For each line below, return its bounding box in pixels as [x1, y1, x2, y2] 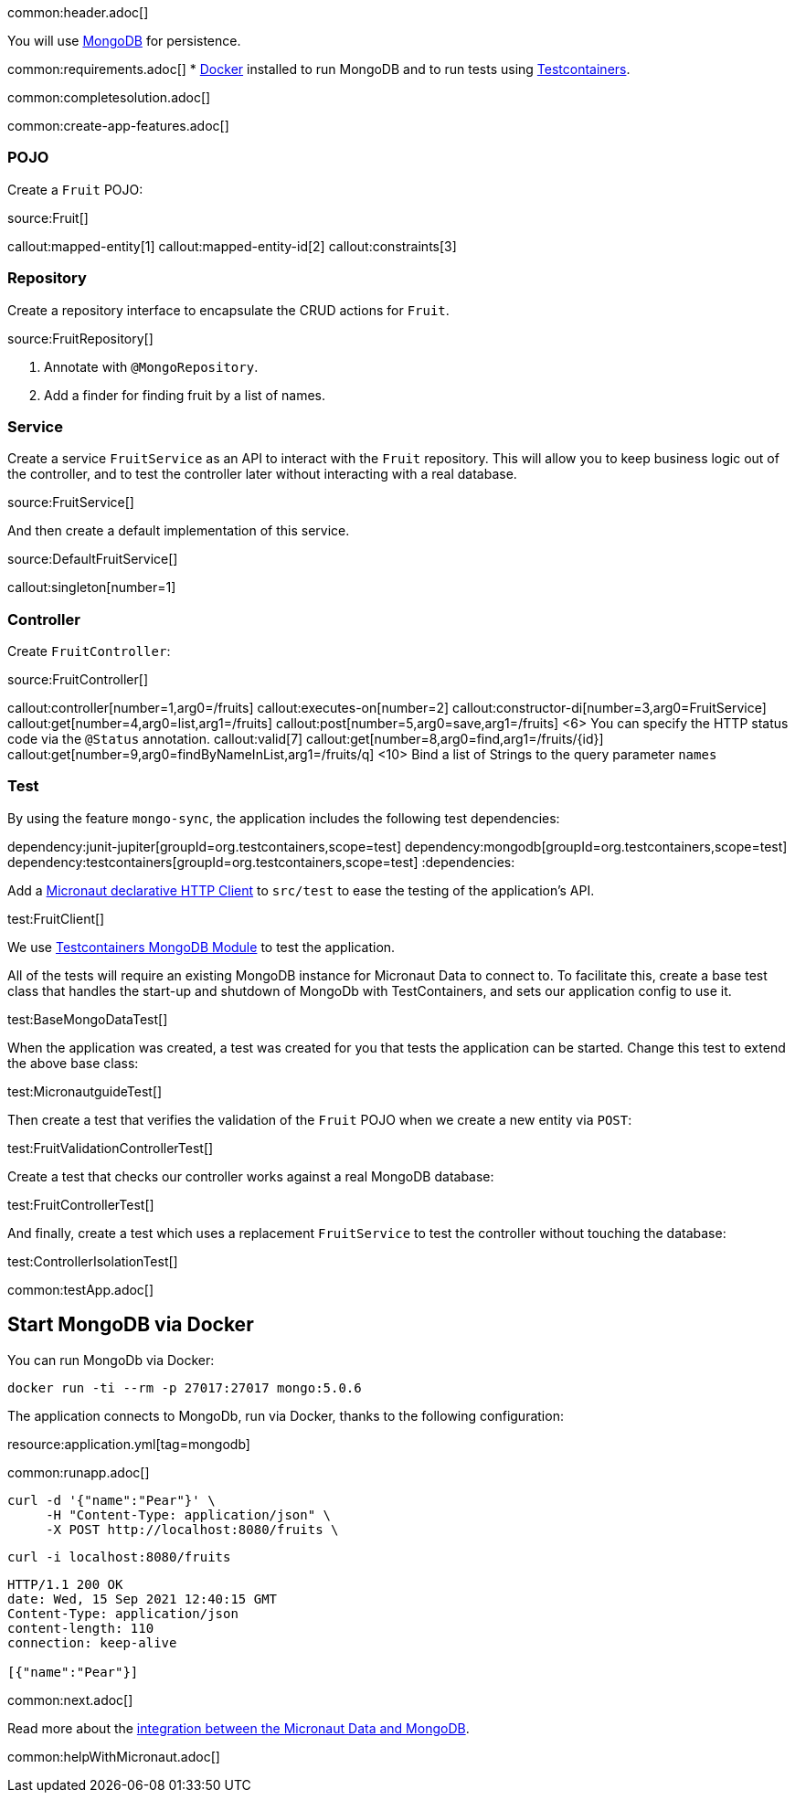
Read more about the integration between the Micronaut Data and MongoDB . [7, 1720, 470, 1736]
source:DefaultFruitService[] [7, 551, 178, 567]
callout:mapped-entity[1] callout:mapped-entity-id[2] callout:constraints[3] [7, 238, 457, 254]
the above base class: [7, 1054, 139, 1071]
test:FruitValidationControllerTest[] [7, 1139, 214, 1156]
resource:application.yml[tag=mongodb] [7, 1435, 250, 1452]
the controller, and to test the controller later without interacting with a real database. [7, 466, 517, 482]
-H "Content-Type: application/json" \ [46, 1507, 332, 1522]
